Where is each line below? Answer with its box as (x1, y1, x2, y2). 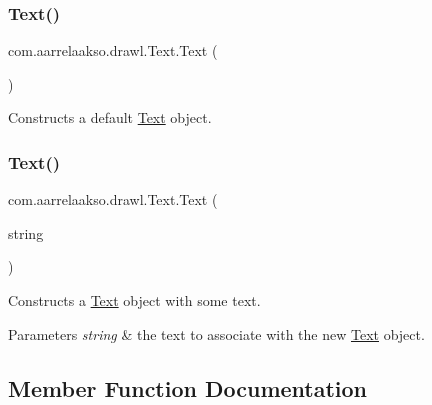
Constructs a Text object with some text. (8, 290, 261, 310)
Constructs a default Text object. (8, 107, 212, 128)
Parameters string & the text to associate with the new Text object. (8, 323, 425, 344)
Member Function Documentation (8, 372, 368, 403)
